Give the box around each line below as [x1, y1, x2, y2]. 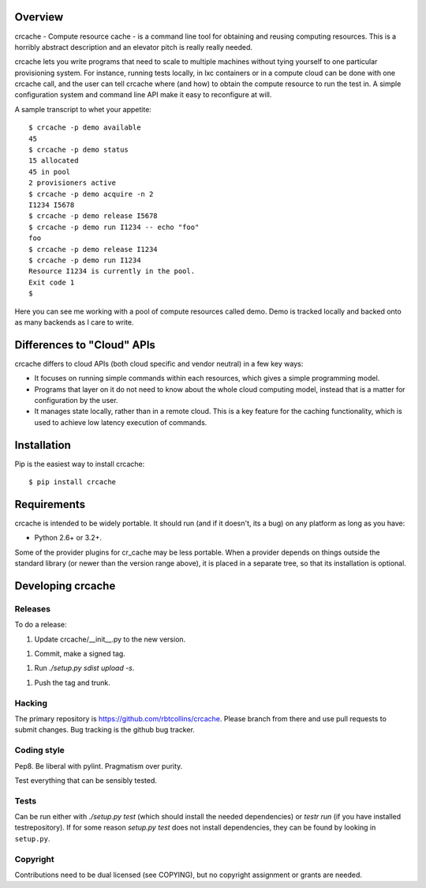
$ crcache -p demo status [28, 145, 129, 154]
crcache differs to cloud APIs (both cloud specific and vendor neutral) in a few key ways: [14, 359, 304, 368]
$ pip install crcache [28, 478, 117, 487]
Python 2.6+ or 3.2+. [34, 533, 103, 543]
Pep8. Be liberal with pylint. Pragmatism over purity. [14, 761, 183, 770]
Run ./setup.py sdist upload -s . [34, 664, 135, 673]
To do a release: [14, 620, 67, 630]
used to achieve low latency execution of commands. [34, 417, 207, 427]
